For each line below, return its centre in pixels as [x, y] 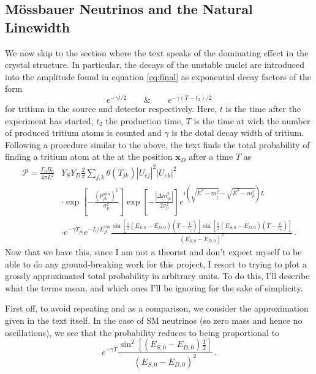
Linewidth [38, 27]
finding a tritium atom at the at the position [89, 156]
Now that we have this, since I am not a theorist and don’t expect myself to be [153, 251]
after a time [211, 156]
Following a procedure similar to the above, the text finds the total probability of [157, 144]
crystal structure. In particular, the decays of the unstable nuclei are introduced [155, 65]
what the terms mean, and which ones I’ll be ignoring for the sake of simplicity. [154, 287]
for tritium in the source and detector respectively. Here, [111, 109]
